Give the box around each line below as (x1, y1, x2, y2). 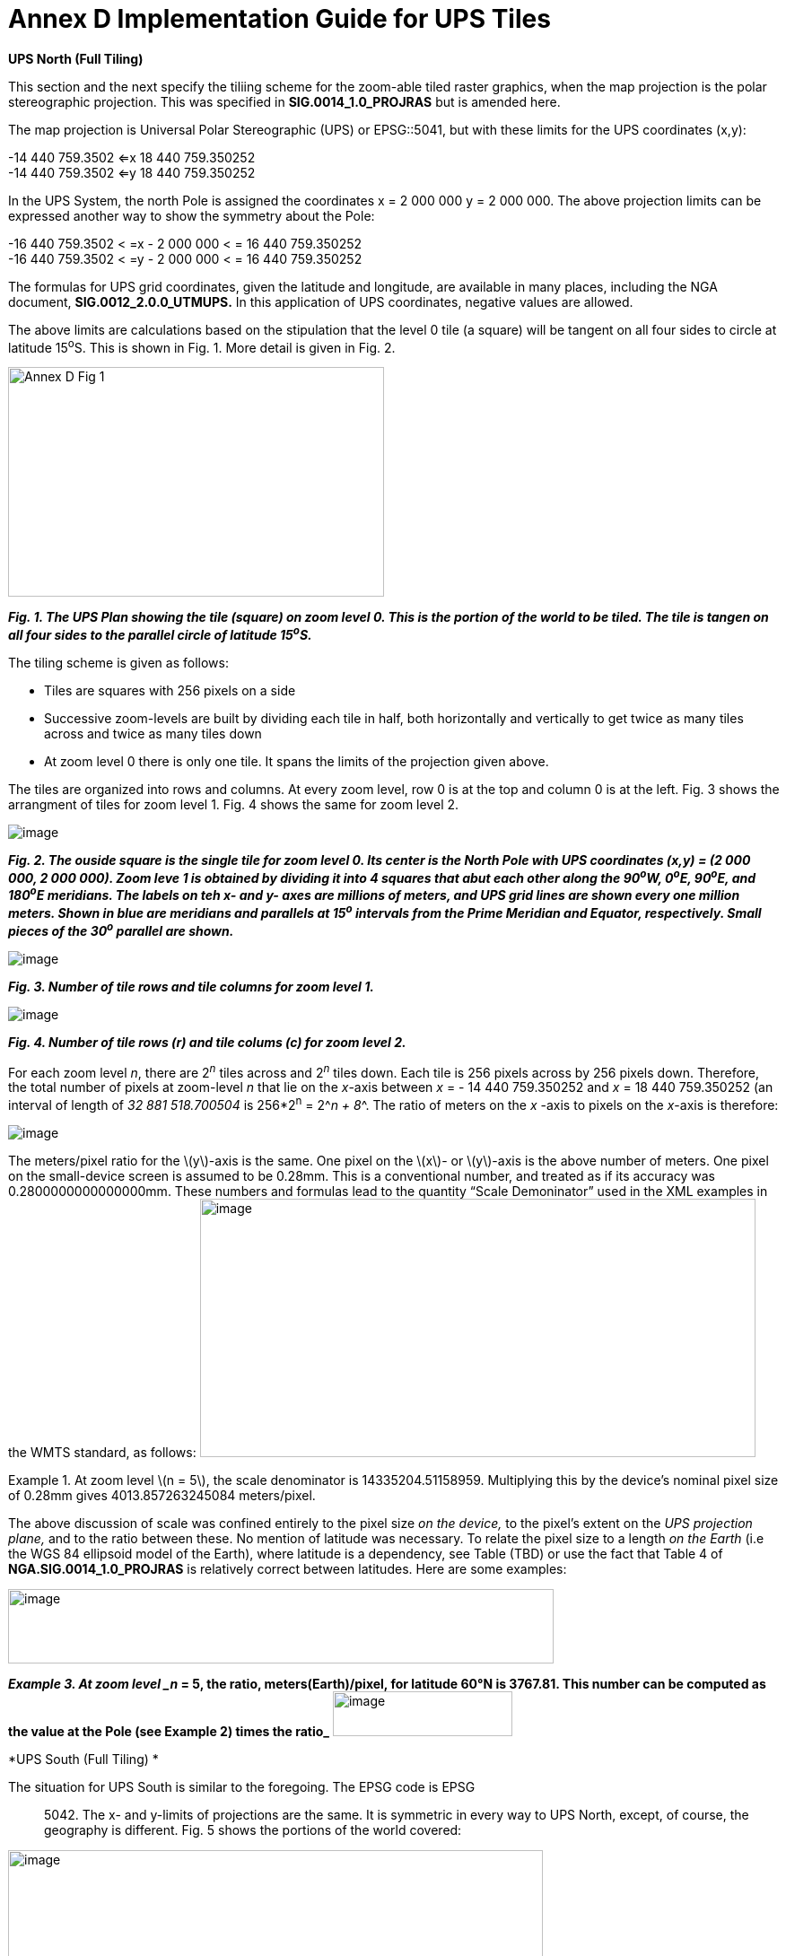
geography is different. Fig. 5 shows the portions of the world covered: (44, 1822, 462, 1838)
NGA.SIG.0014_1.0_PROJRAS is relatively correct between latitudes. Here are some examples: (8, 1561, 567, 1576)
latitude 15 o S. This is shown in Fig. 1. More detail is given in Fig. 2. (8, 336, 396, 355)
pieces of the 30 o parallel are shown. (8, 921, 234, 939)
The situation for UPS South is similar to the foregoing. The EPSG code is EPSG (8, 1779, 476, 1794)
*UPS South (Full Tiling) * (8, 1751, 159, 1767)
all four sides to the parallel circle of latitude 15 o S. (8, 624, 312, 643)
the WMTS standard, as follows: (8, 1445, 196, 1460)
